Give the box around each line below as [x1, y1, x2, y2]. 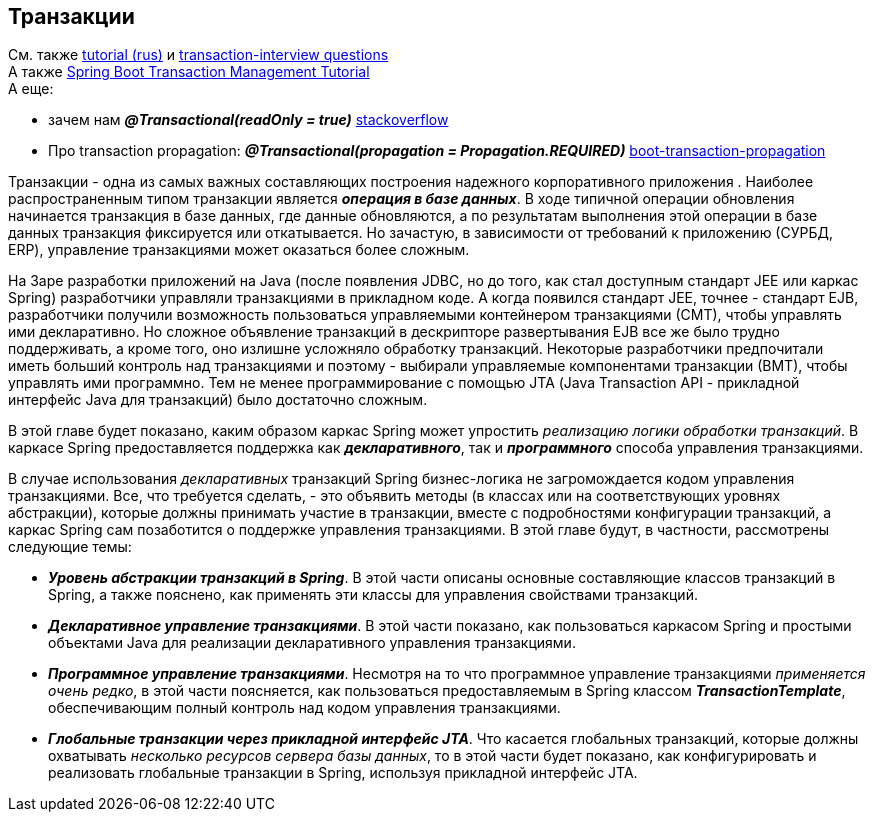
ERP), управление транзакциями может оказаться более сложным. [8, 241, 470, 259]
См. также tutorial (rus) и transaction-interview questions [8, 46, 389, 64]
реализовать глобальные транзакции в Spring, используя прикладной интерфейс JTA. [48, 764, 638, 782]
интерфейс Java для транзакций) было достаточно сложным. [8, 391, 428, 409]
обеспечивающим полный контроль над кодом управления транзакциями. [48, 699, 561, 717]
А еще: [8, 80, 54, 98]
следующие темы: [8, 538, 132, 556]
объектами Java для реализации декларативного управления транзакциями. [48, 634, 576, 652]
